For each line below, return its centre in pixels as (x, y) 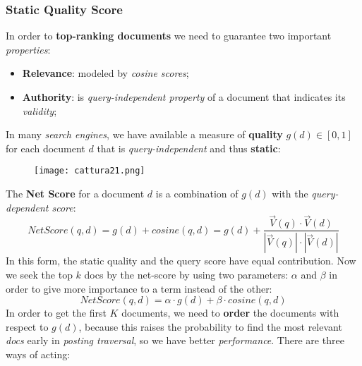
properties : (28, 49)
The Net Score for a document (75, 194)
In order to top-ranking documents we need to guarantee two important (169, 36)
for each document (46, 148)
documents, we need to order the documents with (230, 313)
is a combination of (197, 194)
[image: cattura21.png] (90, 171)
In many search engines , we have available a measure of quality (144, 134)
